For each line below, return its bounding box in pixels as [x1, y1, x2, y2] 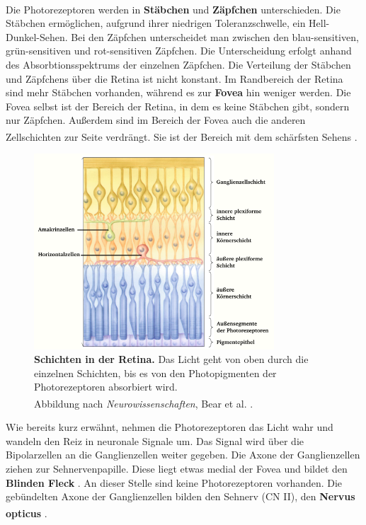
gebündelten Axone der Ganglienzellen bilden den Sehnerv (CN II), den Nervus [6, 489, 355, 504]
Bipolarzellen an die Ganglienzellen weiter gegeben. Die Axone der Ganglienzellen [6, 447, 360, 462]
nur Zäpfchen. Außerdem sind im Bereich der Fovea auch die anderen [6, 112, 306, 127]
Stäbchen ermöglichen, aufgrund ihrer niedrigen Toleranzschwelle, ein [6, 16, 306, 30]
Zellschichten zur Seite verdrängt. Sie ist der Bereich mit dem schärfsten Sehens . [6, 129, 358, 144]
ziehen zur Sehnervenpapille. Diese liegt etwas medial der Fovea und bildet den [6, 461, 348, 476]
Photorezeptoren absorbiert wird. [34, 379, 178, 394]
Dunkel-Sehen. [6, 29, 68, 44]
